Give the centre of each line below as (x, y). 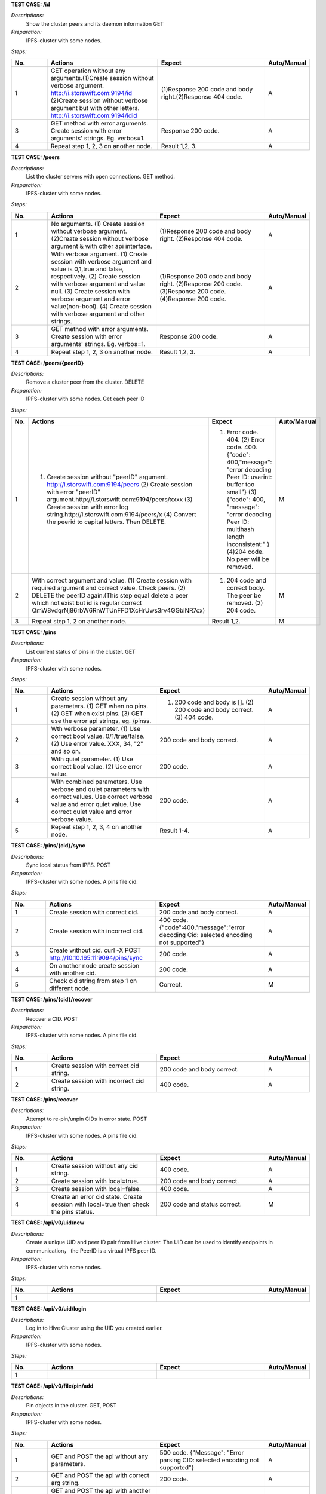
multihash (240, 529)
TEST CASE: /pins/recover (44, 1100)
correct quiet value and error (91, 812)
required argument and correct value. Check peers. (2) (109, 588)
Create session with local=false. (96, 1189)
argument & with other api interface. (102, 246)
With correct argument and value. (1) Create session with (112, 581)
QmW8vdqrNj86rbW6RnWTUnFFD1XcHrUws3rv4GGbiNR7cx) (119, 611)
